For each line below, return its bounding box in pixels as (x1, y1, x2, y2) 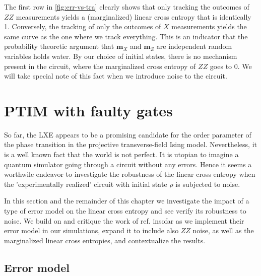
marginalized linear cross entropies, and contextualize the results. (4, 235, 206, 245)
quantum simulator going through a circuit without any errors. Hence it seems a (4, 159, 252, 169)
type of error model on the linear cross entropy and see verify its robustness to (4, 205, 246, 216)
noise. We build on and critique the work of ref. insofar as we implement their (4, 215, 244, 226)
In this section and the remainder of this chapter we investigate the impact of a (4, 195, 249, 206)
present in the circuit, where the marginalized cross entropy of (4, 60, 196, 71)
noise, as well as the (192, 225, 254, 236)
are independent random (156, 41, 232, 51)
